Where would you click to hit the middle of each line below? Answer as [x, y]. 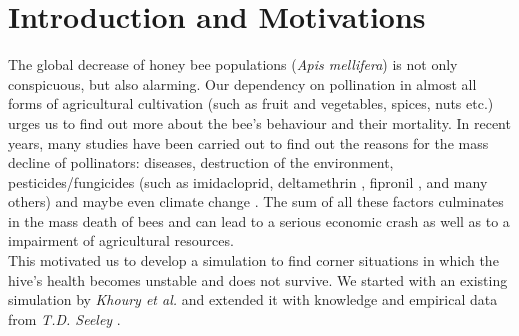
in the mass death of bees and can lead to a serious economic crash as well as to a [259, 220]
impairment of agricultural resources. [121, 240]
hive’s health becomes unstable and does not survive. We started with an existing [258, 279]
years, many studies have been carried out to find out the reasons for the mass [248, 142]
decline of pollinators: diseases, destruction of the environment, [201, 162]
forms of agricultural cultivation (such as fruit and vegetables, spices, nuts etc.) [251, 103]
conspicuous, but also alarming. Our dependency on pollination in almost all [242, 83]
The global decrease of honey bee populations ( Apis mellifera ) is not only [233, 64]
